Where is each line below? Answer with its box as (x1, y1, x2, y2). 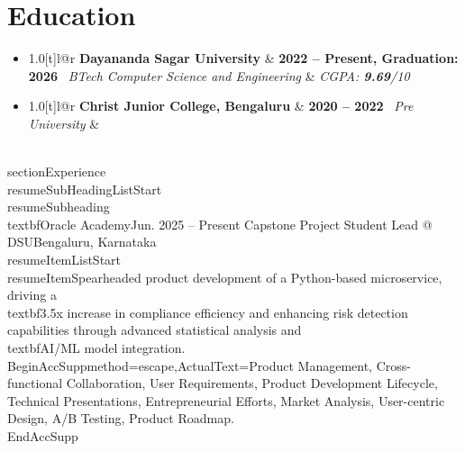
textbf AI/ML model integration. (7, 338, 186, 357)
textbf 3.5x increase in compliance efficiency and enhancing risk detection (7, 302, 408, 321)
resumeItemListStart (7, 250, 122, 269)
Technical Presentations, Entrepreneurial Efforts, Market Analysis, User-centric (7, 391, 445, 410)
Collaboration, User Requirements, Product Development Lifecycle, (66, 374, 438, 392)
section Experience (7, 162, 106, 181)
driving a (7, 285, 57, 304)
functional (7, 374, 63, 392)
